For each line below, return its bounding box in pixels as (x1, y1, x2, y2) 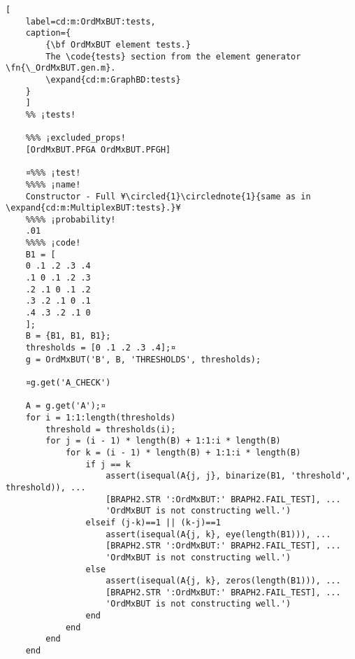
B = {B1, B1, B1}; (25, 331, 111, 341)
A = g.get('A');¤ (25, 401, 106, 411)
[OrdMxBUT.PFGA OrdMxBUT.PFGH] (25, 144, 171, 155)
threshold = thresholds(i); (45, 424, 176, 434)
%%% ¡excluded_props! (25, 133, 126, 143)
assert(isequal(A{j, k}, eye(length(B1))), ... (106, 529, 331, 539)
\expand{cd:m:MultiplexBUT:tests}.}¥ (6, 203, 181, 213)
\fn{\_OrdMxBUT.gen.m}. (6, 63, 116, 73)
